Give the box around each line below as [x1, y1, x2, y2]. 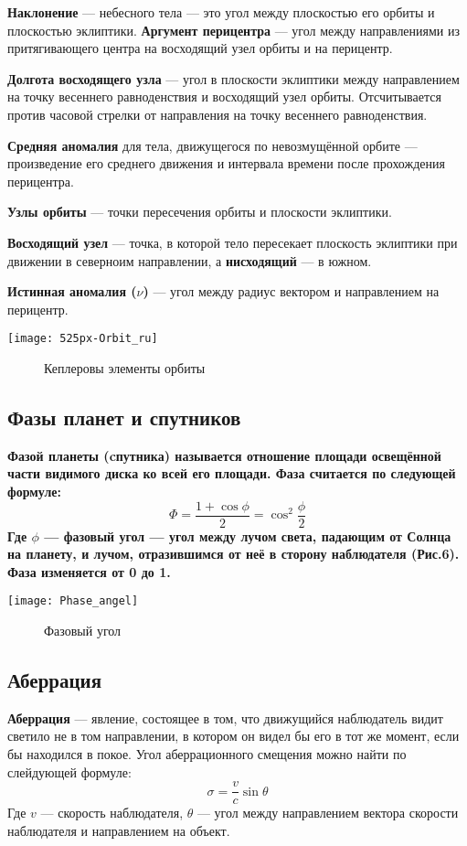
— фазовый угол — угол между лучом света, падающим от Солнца [44, 526, 451, 545]
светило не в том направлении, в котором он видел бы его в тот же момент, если [7, 726, 460, 745]
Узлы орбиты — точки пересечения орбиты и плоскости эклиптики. [7, 202, 392, 221]
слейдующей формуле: [7, 762, 132, 781]
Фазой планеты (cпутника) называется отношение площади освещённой [7, 445, 441, 465]
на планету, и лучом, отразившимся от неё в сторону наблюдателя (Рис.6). [7, 544, 460, 563]
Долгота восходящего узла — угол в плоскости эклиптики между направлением [7, 69, 460, 88]
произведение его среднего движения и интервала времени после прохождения [7, 154, 445, 173]
